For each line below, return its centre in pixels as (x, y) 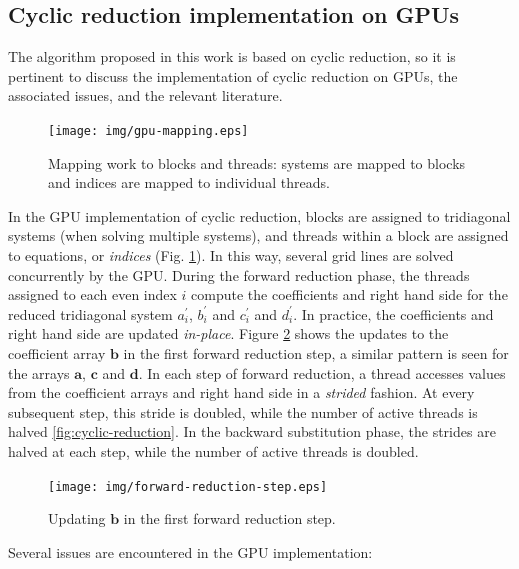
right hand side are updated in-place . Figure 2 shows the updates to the (228, 333)
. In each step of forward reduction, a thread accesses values (322, 372)
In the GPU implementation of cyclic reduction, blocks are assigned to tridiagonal (259, 215)
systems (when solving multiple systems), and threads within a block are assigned (258, 235)
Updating (77, 518)
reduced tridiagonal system (90, 313)
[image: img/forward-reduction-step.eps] (188, 486)
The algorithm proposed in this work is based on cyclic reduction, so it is (232, 56)
